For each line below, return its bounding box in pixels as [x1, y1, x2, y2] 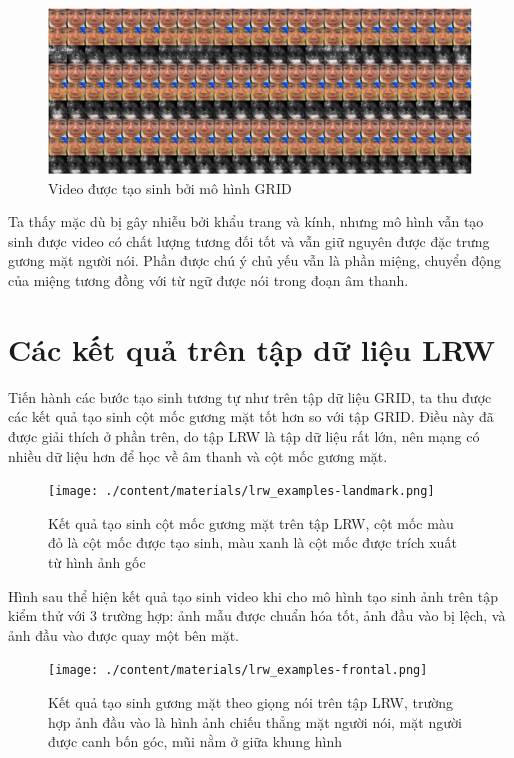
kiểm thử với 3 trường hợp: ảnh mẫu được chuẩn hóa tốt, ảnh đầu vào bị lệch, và [8, 605, 506, 626]
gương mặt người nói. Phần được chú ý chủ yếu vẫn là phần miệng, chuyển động [8, 250, 501, 271]
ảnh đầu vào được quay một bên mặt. [8, 624, 240, 645]
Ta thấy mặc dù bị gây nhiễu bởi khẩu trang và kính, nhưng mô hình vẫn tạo [8, 211, 484, 232]
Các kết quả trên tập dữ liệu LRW [8, 328, 496, 369]
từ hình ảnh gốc [48, 551, 146, 572]
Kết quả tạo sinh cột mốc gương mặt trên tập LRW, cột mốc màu [48, 512, 454, 533]
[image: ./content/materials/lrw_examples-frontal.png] [48, 663, 428, 678]
